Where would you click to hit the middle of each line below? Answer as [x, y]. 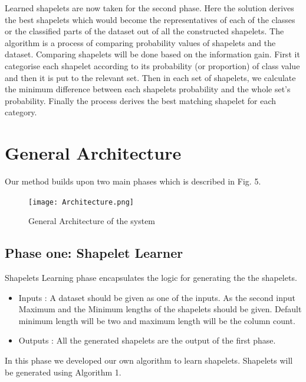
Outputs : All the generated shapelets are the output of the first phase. [147, 340]
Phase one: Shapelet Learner [94, 253]
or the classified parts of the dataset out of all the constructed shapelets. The [144, 31]
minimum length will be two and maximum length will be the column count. [157, 320]
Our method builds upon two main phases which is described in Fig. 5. [133, 181]
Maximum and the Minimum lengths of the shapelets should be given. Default [160, 309]
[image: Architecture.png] [81, 202]
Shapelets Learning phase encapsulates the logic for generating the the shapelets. [151, 278]
